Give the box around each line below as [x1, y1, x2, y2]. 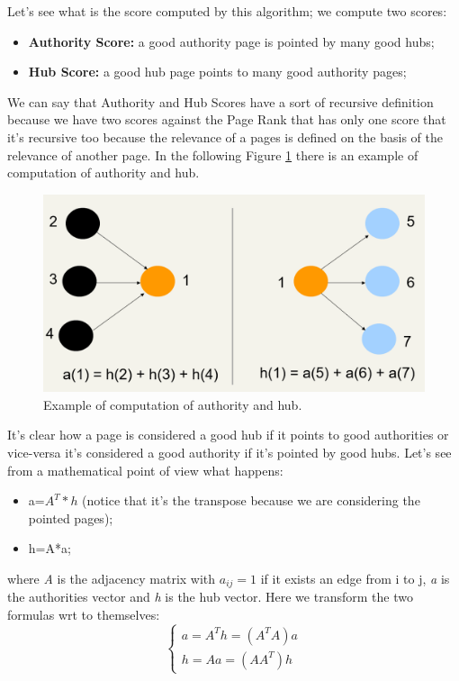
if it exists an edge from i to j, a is [260, 568, 450, 587]
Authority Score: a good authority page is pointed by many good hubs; [28, 32, 435, 50]
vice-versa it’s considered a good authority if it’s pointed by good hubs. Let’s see [7, 442, 452, 461]
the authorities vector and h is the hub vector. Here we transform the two [7, 587, 413, 606]
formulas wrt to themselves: [7, 605, 160, 623]
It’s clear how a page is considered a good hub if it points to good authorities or [7, 425, 449, 444]
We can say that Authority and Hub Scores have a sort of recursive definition [7, 92, 434, 111]
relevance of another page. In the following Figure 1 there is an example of [7, 145, 418, 164]
